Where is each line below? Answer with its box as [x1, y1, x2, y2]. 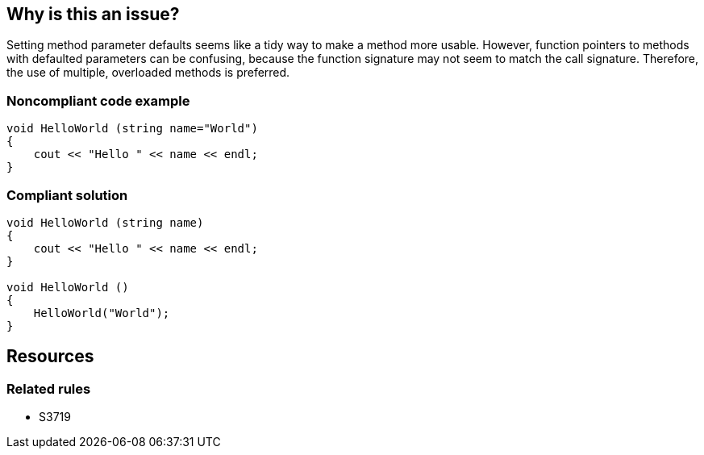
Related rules [6, 380, 91, 397]
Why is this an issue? [6, 4, 180, 24]
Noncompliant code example [6, 92, 190, 109]
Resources [6, 346, 94, 367]
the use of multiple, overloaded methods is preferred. [6, 65, 290, 80]
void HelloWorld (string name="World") [6, 122, 258, 136]
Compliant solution [6, 186, 128, 203]
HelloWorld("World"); [33, 306, 170, 319]
